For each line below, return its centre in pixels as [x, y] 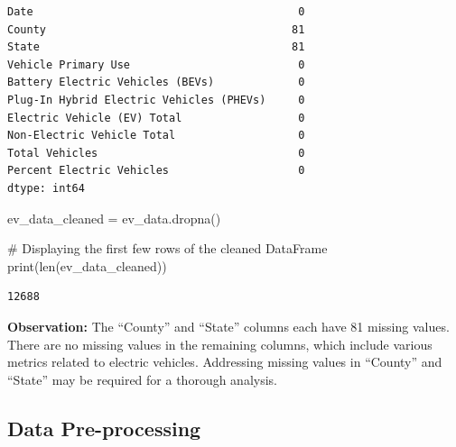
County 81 [156, 29]
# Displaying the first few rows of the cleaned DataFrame [168, 248]
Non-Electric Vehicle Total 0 [156, 136]
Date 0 [156, 12]
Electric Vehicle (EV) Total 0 [156, 118]
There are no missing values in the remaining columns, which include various [220, 344]
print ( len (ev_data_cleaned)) [87, 265]
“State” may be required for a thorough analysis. [142, 379]
